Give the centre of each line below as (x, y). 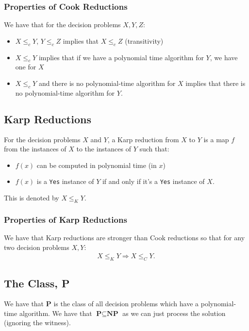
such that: (154, 149)
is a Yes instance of (65, 181)
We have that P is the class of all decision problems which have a (101, 304)
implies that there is (216, 83)
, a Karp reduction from (143, 139)
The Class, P (37, 283)
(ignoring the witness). (37, 323)
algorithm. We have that (56, 313)
